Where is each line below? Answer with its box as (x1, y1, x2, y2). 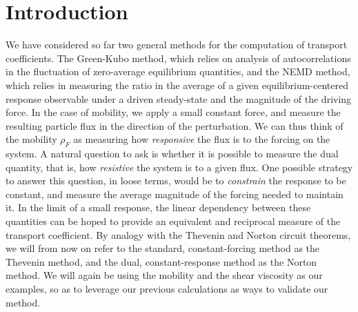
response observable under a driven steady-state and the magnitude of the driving (6, 91, 352, 106)
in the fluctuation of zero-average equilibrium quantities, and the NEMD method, (6, 64, 350, 79)
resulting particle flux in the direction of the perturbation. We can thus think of (6, 118, 344, 133)
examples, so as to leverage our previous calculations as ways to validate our (6, 282, 328, 296)
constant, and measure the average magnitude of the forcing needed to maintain (6, 186, 344, 201)
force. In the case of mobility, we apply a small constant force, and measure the (6, 105, 341, 119)
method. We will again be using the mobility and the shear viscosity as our (6, 268, 323, 282)
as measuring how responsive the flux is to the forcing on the (73, 132, 330, 146)
